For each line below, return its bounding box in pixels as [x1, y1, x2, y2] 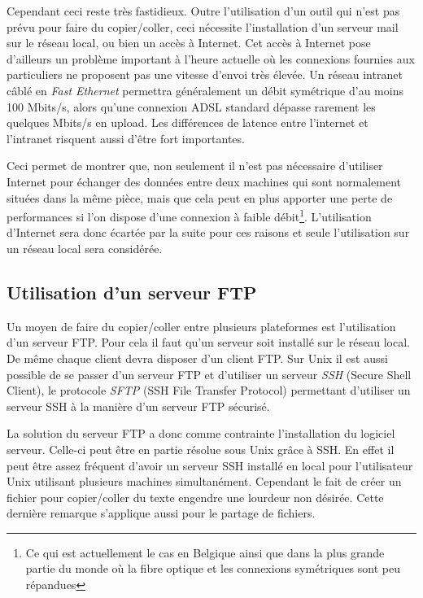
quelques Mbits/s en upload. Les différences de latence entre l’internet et [7, 114, 368, 131]
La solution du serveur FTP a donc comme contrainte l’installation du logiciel [7, 425, 395, 442]
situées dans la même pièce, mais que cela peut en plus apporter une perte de [7, 189, 393, 206]
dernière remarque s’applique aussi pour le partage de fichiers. [7, 504, 316, 522]
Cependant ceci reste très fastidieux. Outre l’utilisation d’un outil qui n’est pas [7, 2, 400, 19]
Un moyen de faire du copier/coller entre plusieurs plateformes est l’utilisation [7, 317, 396, 334]
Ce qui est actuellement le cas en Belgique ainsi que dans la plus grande [25, 543, 385, 561]
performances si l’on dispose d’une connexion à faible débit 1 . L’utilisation [7, 206, 372, 225]
